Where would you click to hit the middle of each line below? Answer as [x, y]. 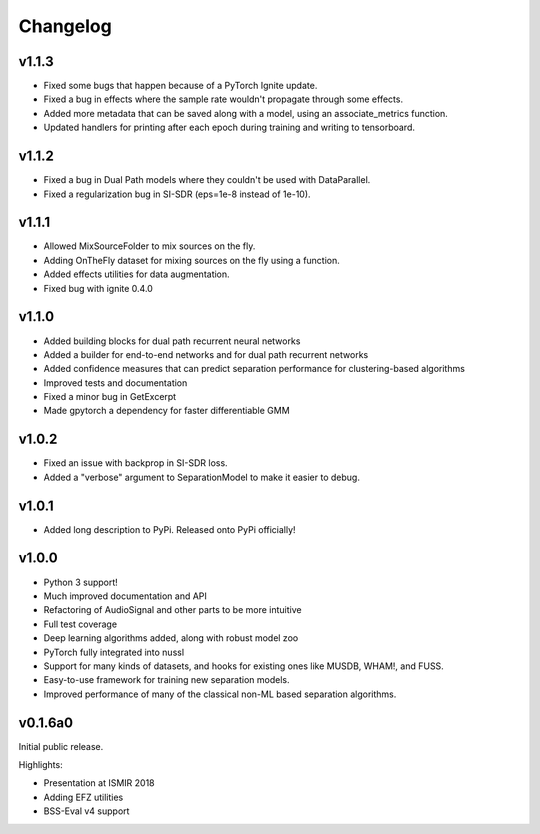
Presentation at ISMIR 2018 [99, 783]
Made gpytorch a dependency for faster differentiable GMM [166, 411]
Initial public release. [61, 746]
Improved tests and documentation [115, 382]
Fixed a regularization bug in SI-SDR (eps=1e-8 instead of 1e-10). [177, 194]
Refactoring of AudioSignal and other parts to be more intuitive [172, 610]
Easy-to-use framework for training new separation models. [166, 680]
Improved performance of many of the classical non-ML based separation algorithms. [220, 694]
